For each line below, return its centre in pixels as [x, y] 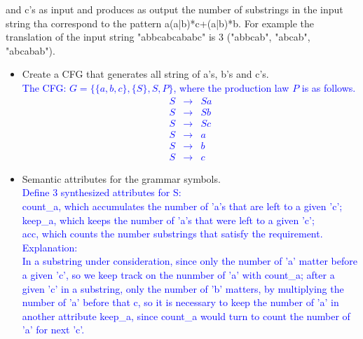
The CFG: [44, 87]
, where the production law [231, 87]
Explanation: [50, 247]
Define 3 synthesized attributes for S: [102, 192]
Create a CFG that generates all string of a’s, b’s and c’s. [145, 74]
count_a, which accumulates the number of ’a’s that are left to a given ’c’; [182, 206]
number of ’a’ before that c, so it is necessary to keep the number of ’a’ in [180, 302]
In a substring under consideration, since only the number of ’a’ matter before [190, 261]
